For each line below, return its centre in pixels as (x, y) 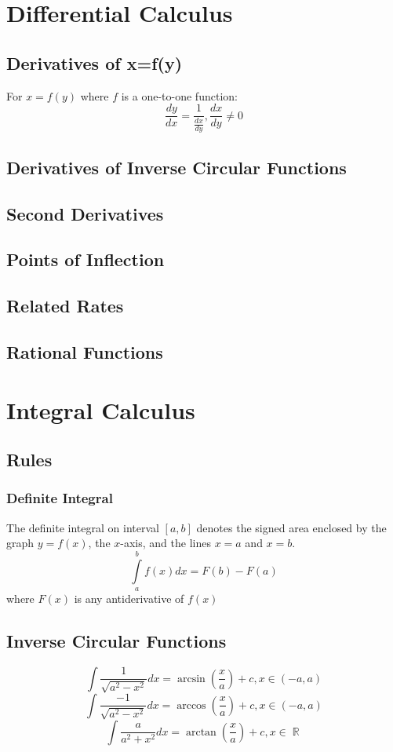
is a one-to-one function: (179, 95)
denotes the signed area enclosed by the (291, 527)
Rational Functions (85, 351)
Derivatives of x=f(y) (95, 62)
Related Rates (65, 306)
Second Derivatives (85, 213)
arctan (201, 732)
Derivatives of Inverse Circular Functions (176, 167)
